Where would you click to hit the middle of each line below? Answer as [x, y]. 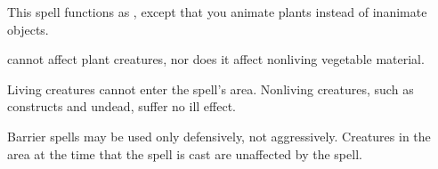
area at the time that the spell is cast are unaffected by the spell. [185, 153]
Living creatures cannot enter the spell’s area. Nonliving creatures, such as [211, 89]
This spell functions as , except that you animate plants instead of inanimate [217, 12]
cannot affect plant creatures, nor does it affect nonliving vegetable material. [216, 59]
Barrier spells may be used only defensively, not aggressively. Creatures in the [219, 136]
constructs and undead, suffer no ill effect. [122, 106]
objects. [28, 29]
